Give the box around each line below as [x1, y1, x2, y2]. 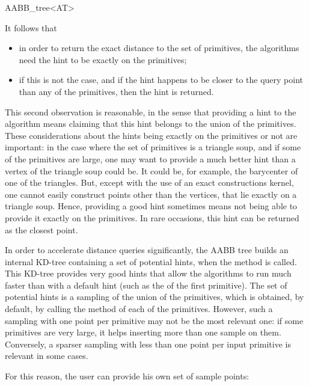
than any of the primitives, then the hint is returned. [19, 85, 214, 97]
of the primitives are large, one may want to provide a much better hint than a [5, 152, 296, 165]
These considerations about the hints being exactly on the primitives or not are [5, 129, 298, 141]
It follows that [5, 21, 57, 34]
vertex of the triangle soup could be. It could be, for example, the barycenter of [5, 164, 298, 177]
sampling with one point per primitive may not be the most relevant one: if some [5, 314, 304, 326]
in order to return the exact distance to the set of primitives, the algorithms [19, 41, 299, 54]
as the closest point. [5, 223, 78, 236]
